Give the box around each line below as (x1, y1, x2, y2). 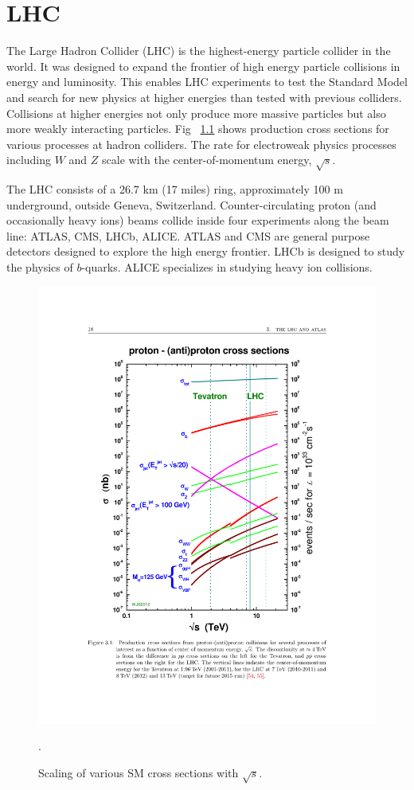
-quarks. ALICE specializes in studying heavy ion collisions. (81, 259, 373, 276)
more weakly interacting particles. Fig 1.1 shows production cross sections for (6, 120, 389, 137)
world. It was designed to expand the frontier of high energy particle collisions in (6, 57, 400, 74)
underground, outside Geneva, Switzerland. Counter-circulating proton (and (6, 196, 377, 213)
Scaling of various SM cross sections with (38, 764, 239, 780)
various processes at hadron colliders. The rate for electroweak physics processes (6, 135, 396, 152)
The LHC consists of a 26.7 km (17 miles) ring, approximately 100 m (6, 181, 343, 197)
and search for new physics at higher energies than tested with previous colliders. (6, 88, 402, 105)
